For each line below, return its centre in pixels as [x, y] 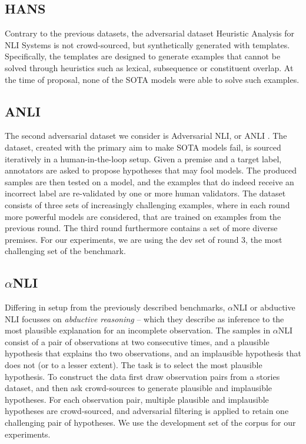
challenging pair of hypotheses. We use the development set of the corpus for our [150, 423]
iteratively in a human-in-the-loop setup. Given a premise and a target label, [143, 158]
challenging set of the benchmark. [65, 251]
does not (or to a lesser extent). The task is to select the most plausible [134, 365]
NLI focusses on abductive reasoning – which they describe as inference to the [144, 318]
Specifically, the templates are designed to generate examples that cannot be [143, 56]
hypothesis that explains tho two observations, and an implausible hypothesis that [153, 353]
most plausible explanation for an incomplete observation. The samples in [138, 330]
